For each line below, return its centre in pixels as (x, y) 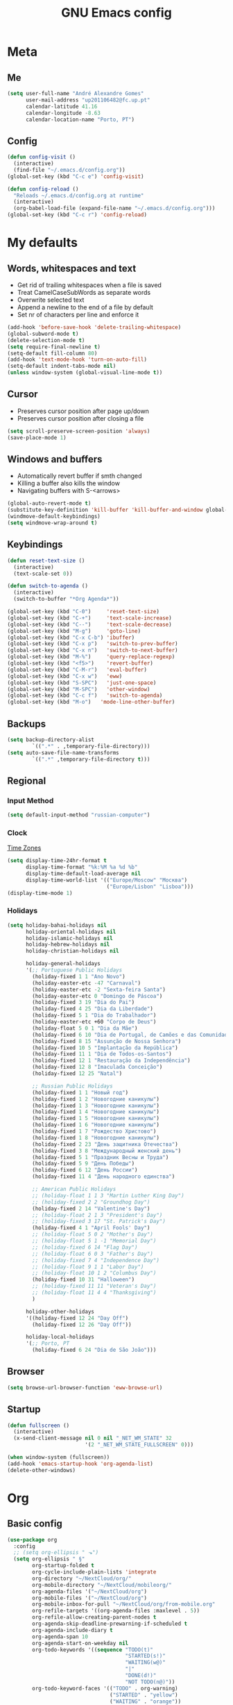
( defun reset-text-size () (46, 560)
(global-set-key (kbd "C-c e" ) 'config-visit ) (76, 176)
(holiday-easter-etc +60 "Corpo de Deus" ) (94, 1022)
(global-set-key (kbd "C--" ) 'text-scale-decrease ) (89, 624)
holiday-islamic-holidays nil (69, 938)
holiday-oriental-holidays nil (71, 932)
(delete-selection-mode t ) (46, 340)
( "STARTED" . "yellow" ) (144, 1695)
